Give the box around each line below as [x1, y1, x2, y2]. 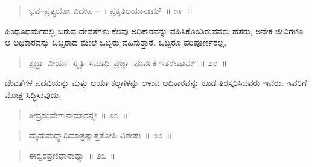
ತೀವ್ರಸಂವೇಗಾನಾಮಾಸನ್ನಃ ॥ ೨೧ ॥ [28, 108, 128, 121]
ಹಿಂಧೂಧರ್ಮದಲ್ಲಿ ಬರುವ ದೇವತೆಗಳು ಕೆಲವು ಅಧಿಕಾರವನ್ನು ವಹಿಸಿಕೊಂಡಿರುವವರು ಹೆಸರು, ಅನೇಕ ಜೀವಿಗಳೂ [5, 24, 304, 37]
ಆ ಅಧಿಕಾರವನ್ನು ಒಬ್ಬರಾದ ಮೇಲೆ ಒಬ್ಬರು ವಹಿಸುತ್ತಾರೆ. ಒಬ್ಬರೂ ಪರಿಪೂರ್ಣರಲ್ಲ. [5, 36, 227, 49]
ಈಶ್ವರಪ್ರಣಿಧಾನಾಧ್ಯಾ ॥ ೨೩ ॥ [28, 148, 116, 161]
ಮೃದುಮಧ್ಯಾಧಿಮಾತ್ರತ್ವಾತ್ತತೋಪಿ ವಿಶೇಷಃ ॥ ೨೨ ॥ [28, 129, 172, 141]
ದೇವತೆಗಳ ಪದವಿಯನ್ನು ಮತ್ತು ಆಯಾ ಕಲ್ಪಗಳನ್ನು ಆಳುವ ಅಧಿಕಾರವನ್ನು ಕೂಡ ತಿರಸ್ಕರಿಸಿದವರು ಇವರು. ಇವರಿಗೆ [5, 76, 307, 89]
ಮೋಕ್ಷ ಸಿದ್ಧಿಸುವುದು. [5, 88, 62, 100]
